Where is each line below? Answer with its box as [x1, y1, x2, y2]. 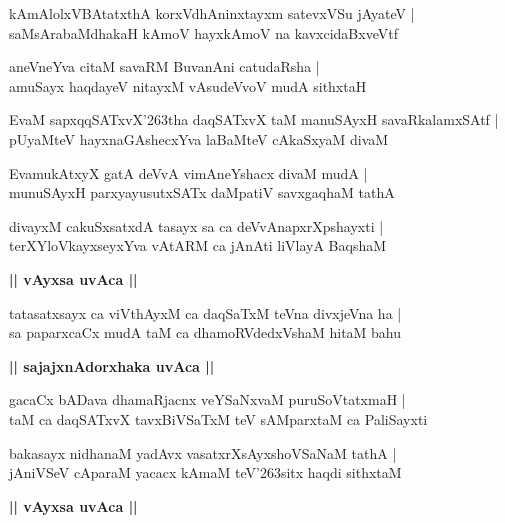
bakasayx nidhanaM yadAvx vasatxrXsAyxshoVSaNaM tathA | [9, 442, 397, 463]
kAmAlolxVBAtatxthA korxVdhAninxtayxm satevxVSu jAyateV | [9, 3, 415, 23]
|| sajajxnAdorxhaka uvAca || [9, 355, 215, 376]
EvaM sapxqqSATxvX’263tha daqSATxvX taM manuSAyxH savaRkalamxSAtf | [9, 109, 499, 130]
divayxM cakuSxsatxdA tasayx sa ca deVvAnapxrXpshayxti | [9, 215, 384, 236]
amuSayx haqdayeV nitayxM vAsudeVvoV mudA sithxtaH [9, 75, 367, 96]
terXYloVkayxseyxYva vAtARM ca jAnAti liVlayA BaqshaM [9, 235, 387, 256]
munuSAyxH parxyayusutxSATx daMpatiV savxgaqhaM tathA [9, 182, 395, 203]
